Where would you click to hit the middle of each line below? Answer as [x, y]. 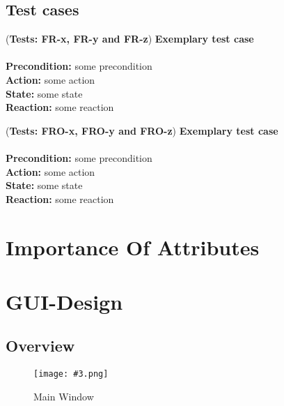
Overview [40, 346]
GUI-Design [64, 301]
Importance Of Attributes [133, 247]
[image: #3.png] [71, 374]
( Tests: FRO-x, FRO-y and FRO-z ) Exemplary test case [142, 130]
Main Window [64, 396]
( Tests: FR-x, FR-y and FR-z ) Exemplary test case [130, 39]
